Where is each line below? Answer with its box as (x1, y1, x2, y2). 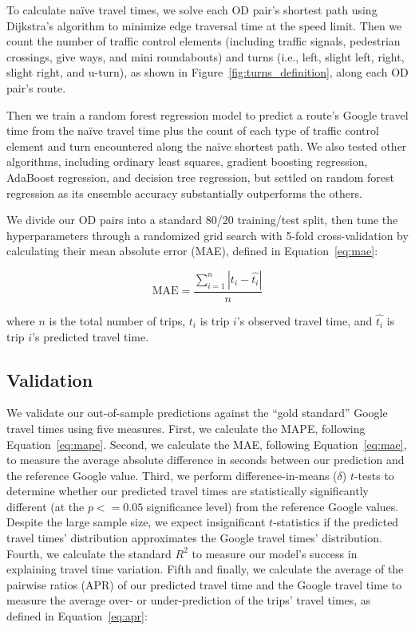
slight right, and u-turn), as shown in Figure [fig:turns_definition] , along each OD (6, 64, 409, 81)
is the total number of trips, (49, 312, 186, 329)
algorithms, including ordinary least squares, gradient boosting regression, (6, 153, 368, 170)
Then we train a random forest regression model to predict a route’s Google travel (6, 106, 409, 123)
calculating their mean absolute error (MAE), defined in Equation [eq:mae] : (6, 242, 378, 259)
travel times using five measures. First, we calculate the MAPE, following (6, 419, 366, 436)
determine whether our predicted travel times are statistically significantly (6, 482, 369, 499)
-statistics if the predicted (273, 514, 399, 530)
